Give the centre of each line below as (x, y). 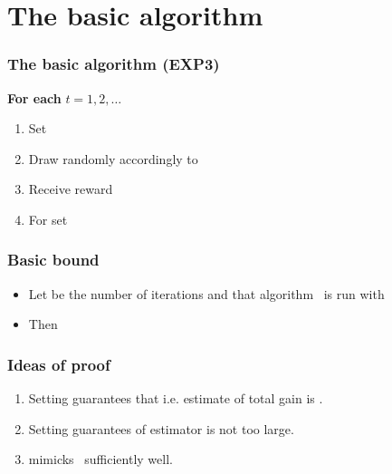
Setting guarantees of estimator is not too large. (161, 428)
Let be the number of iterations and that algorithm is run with (206, 293)
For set (48, 219)
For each (34, 97)
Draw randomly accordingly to (113, 158)
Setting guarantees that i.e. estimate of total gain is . (176, 398)
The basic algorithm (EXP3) (114, 64)
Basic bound (53, 260)
